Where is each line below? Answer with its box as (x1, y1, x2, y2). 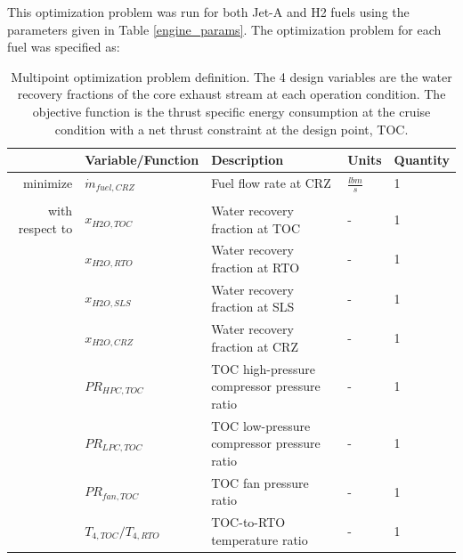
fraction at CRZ (211, 337, 298, 355)
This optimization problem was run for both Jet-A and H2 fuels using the (7, 3, 410, 20)
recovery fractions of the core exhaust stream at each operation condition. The (17, 85, 446, 103)
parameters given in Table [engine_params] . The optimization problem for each (7, 20, 442, 38)
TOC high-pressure (211, 359, 316, 377)
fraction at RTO (211, 257, 300, 276)
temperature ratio (211, 530, 308, 548)
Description (211, 150, 284, 169)
